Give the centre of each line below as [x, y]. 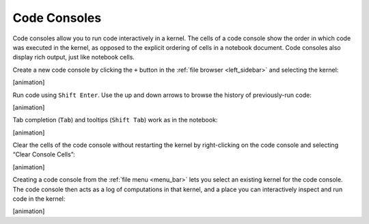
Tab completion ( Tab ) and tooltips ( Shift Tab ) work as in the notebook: [115, 120]
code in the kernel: [39, 199]
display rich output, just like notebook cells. [73, 57]
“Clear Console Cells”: [44, 154]
